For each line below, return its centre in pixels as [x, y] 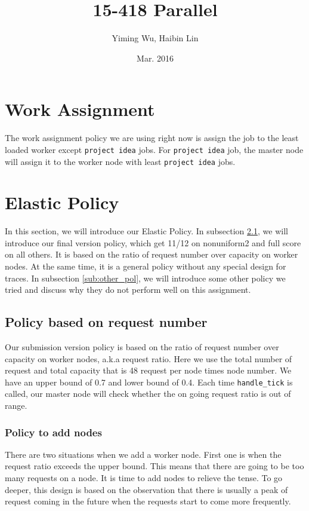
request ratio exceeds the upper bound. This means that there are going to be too [154, 466]
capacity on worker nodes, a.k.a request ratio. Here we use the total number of [149, 358]
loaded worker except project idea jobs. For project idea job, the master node [154, 149]
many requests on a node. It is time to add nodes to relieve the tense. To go [144, 478]
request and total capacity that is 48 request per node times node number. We [148, 370]
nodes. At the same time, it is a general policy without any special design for [146, 266]
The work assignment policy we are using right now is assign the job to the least [152, 138]
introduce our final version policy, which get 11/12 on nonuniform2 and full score [153, 242]
